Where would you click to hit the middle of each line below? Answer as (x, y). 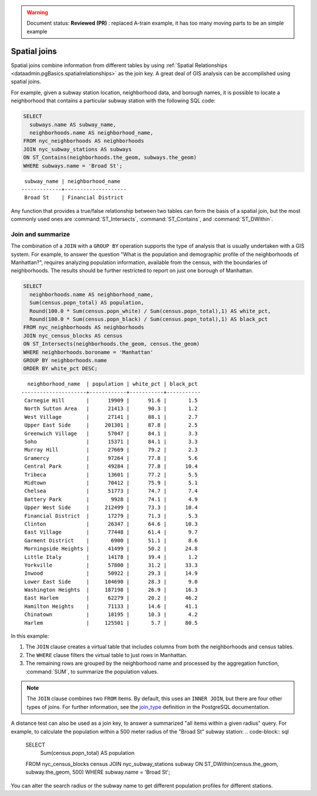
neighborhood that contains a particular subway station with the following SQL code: (113, 101)
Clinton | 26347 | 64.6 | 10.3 (111, 524)
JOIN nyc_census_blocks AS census (73, 336)
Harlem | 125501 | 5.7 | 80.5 (111, 623)
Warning (37, 12)
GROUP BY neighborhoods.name (65, 360)
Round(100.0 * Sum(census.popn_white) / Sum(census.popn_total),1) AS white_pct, (150, 311)
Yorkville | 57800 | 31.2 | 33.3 (111, 565)
